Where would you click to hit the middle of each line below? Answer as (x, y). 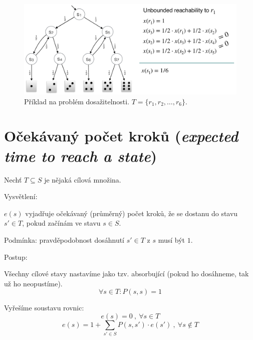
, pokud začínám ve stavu (61, 223)
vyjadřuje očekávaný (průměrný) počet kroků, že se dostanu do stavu (132, 213)
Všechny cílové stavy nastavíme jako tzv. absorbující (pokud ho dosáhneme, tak (126, 274)
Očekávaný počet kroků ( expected (121, 136)
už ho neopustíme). (33, 283)
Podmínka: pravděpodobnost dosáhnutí (64, 239)
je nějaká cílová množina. (83, 179)
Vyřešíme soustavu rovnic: (44, 308)
